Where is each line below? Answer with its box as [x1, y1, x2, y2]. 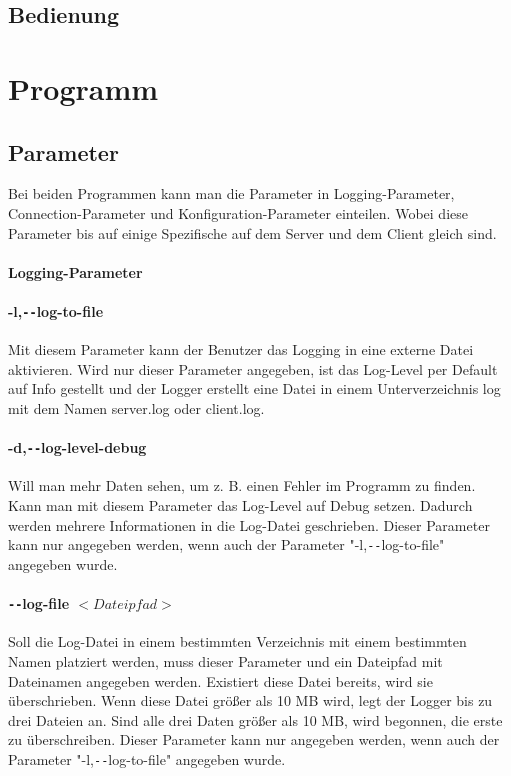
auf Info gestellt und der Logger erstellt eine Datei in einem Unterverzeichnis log [8, 378, 501, 399]
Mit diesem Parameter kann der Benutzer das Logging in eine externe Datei [8, 339, 474, 360]
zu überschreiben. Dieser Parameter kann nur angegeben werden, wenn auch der [8, 729, 500, 750]
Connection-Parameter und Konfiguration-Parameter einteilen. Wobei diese [8, 202, 468, 223]
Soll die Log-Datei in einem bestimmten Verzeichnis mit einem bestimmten [8, 631, 467, 652]
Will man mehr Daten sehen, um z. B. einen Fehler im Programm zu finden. [8, 475, 476, 496]
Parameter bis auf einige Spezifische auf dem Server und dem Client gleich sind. [8, 222, 497, 243]
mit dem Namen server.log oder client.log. [8, 397, 265, 418]
